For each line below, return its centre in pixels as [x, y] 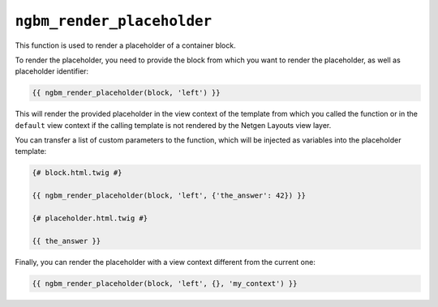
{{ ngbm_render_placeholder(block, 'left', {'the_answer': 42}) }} [169, 196]
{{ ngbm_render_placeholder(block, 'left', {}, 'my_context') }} [165, 283]
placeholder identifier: [52, 71]
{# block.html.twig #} [77, 173]
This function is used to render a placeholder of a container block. [125, 45]
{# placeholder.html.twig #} [90, 218]
